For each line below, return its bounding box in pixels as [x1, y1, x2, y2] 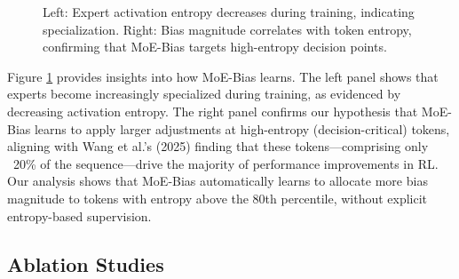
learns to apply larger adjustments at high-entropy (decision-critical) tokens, [34, 119, 450, 138]
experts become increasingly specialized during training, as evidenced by [7, 84, 401, 103]
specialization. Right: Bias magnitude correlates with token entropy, [43, 20, 412, 38]
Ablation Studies [7, 250, 164, 277]
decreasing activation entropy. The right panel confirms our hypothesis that [7, 101, 418, 120]
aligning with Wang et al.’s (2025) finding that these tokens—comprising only [7, 137, 429, 155]
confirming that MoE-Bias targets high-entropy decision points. [43, 37, 387, 56]
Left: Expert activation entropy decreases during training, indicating [43, 3, 415, 20]
